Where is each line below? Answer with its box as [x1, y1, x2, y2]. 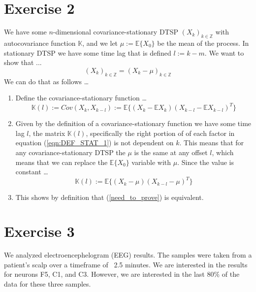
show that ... [4, 57, 42, 67]
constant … [15, 166, 48, 177]
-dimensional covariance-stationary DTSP [53, 27, 179, 37]
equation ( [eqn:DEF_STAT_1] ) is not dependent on [15, 137, 174, 148]
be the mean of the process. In [157, 37, 249, 48]
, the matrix [29, 128, 65, 138]
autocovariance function [4, 37, 76, 48]
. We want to [204, 47, 244, 58]
